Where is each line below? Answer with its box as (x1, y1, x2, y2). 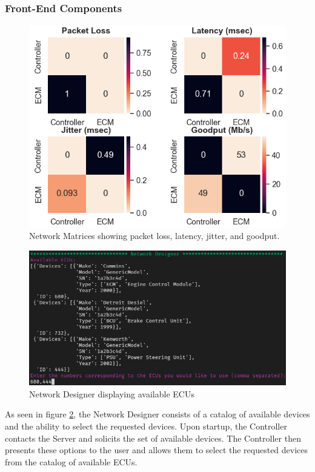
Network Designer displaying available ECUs (29, 387, 194, 400)
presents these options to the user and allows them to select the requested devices (5, 443, 308, 456)
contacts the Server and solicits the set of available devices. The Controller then (5, 431, 301, 444)
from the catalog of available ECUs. (5, 455, 138, 468)
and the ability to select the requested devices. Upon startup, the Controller (5, 419, 287, 432)
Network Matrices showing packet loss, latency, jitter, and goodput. (29, 229, 280, 242)
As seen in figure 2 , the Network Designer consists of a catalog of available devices (5, 408, 310, 420)
